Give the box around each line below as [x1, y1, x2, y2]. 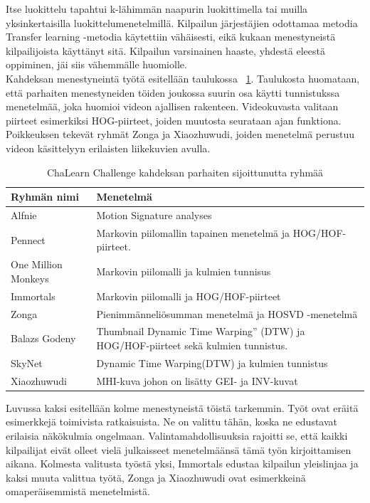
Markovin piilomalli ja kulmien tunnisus [96, 264, 271, 279]
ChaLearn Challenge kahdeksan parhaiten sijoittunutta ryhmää [46, 164, 324, 179]
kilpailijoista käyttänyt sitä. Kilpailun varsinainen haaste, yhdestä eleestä [6, 43, 325, 58]
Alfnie [11, 207, 37, 222]
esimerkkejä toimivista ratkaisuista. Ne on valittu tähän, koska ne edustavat [6, 414, 338, 429]
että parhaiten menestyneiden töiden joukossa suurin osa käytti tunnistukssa [6, 85, 340, 100]
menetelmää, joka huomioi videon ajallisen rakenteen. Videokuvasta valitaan [6, 99, 339, 114]
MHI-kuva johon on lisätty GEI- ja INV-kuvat [96, 373, 298, 388]
